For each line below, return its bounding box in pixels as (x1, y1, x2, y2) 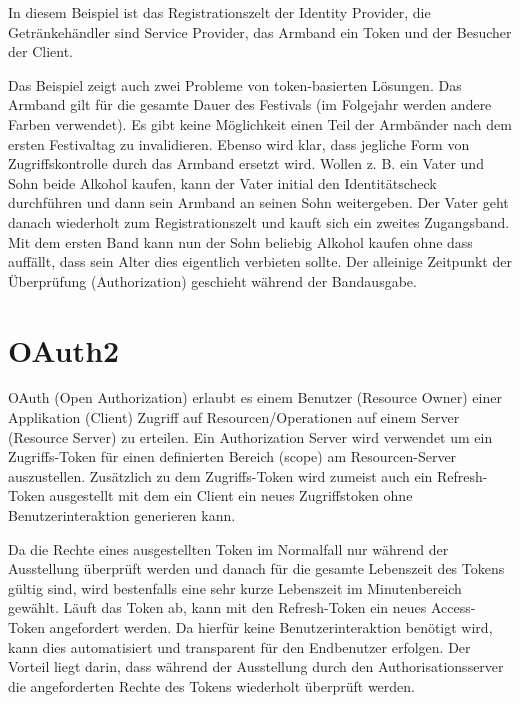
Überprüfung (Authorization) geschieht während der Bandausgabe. (8, 270, 417, 291)
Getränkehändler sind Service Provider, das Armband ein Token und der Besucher (8, 21, 512, 42)
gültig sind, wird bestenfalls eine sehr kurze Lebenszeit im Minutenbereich (8, 577, 462, 598)
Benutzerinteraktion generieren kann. (8, 505, 236, 525)
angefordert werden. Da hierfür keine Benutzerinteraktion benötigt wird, (49, 616, 493, 637)
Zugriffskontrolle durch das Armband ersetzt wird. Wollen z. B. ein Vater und (8, 153, 484, 174)
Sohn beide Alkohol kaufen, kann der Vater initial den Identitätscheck (8, 172, 437, 193)
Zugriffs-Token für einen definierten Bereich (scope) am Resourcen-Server (8, 446, 457, 467)
